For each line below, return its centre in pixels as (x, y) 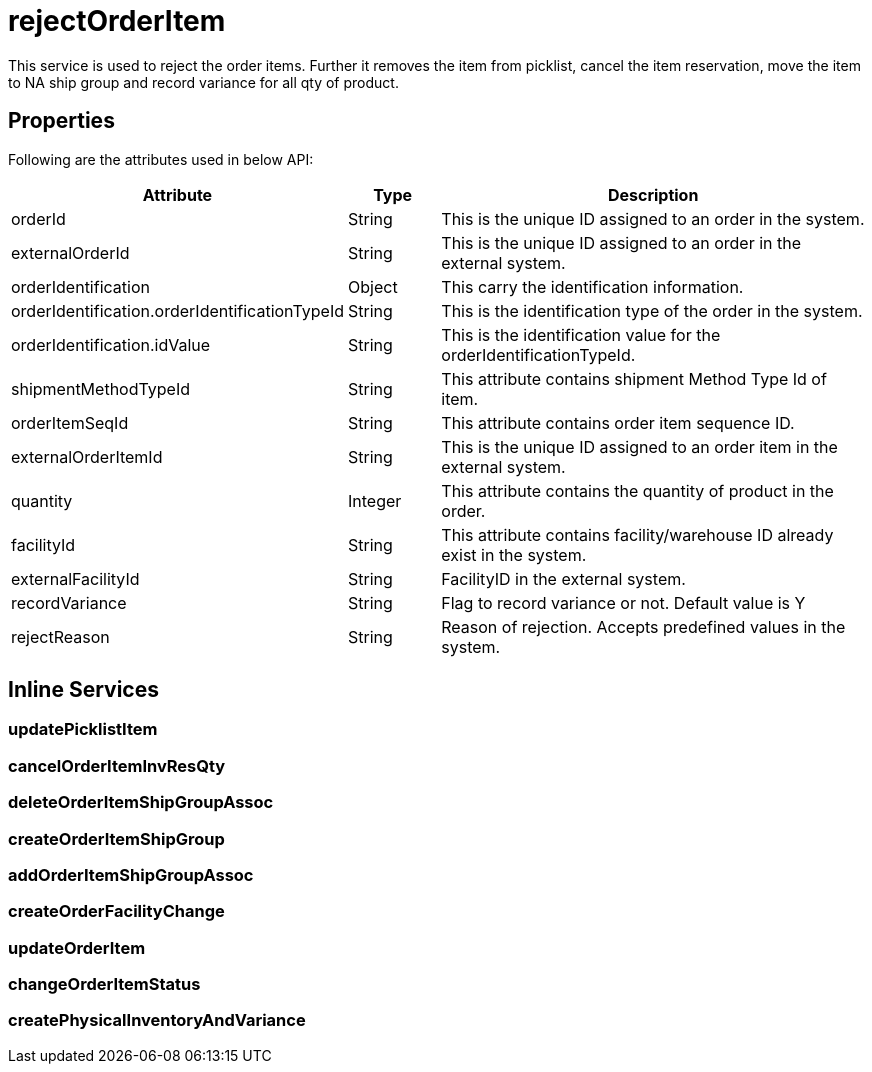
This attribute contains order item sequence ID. (618, 422)
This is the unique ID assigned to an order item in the (639, 446)
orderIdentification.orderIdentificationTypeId (177, 310)
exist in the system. (514, 554)
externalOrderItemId (87, 456)
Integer (375, 500)
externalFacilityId (75, 578)
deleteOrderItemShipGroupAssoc (141, 802)
